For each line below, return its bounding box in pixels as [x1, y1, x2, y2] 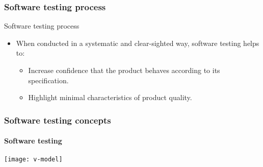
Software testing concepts [4, 113, 111, 126]
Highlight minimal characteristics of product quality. [28, 92, 192, 103]
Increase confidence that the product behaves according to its [28, 65, 220, 75]
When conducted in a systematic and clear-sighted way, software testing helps [16, 37, 259, 48]
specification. [28, 75, 69, 85]
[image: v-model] [4, 156, 63, 163]
